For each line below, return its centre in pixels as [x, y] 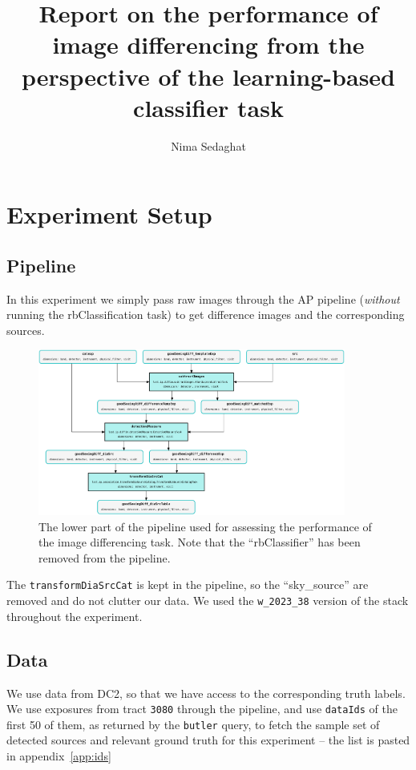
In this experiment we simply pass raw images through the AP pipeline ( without [203, 298]
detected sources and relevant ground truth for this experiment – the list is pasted [208, 740]
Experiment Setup [109, 214]
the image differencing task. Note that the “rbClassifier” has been [200, 542]
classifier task [208, 107]
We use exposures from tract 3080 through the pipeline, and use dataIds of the [202, 709]
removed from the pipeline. [105, 557]
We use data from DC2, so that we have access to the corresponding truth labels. [206, 693]
